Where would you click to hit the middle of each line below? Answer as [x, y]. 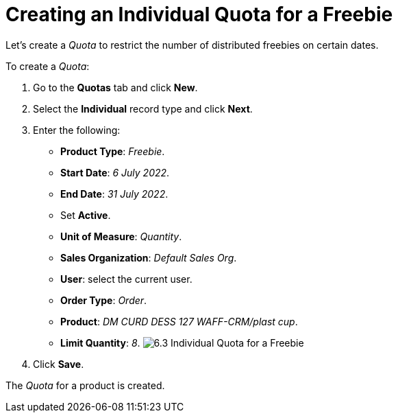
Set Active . [86, 215]
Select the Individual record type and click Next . [143, 108]
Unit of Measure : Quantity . [121, 236]
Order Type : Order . [104, 300]
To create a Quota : [48, 66]
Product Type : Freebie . [113, 151]
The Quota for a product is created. [85, 385]
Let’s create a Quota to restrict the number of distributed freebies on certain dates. [192, 45]
